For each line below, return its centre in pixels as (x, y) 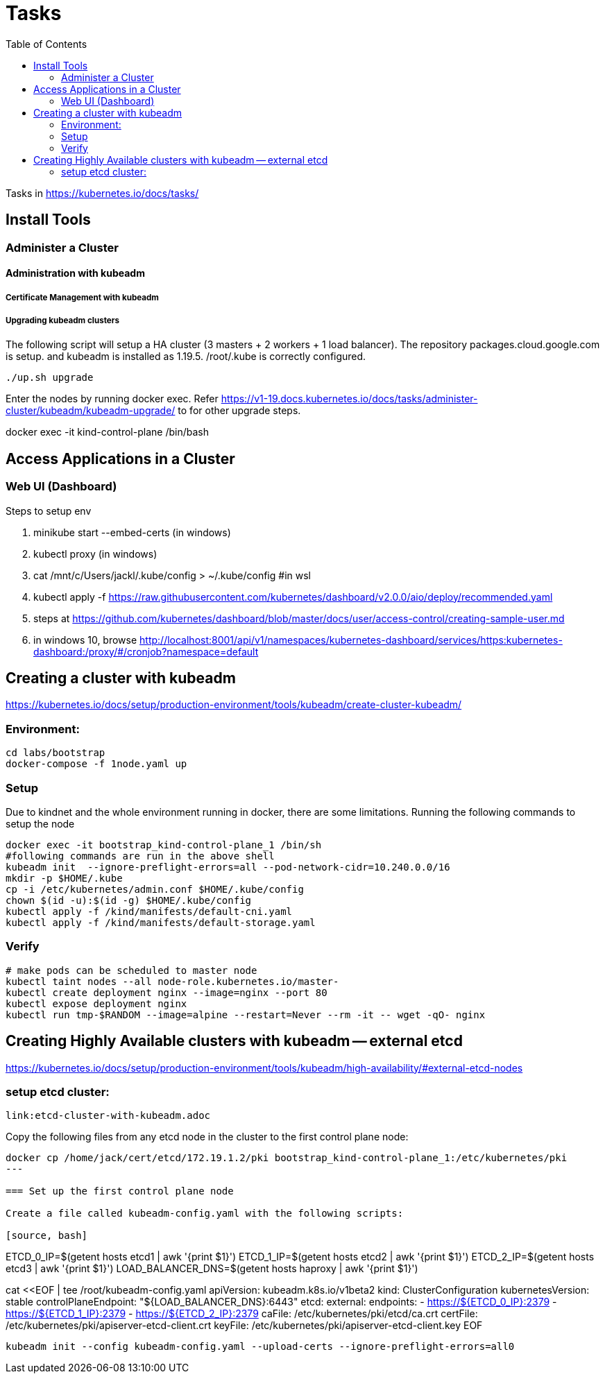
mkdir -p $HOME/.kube (64, 878)
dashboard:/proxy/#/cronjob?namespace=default (146, 651)
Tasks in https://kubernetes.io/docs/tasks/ (102, 193)
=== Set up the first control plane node (120, 1191)
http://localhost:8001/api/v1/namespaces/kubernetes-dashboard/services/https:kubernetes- (351, 640)
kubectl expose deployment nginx (96, 1003)
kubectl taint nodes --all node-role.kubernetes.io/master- (172, 981)
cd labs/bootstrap (56, 753)
